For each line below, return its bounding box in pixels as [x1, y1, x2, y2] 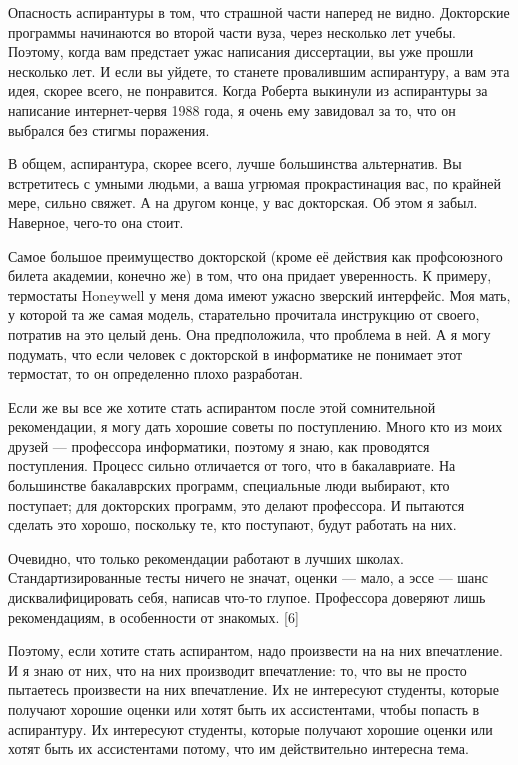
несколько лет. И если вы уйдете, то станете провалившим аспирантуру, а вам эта [8, 60, 510, 81]
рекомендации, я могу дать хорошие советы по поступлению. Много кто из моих [8, 416, 503, 437]
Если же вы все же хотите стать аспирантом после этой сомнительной [8, 396, 436, 417]
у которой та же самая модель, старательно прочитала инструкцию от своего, [8, 304, 480, 325]
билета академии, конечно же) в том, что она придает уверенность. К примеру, [8, 265, 492, 286]
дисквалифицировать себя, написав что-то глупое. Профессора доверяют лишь [8, 587, 486, 608]
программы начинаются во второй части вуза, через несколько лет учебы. [8, 21, 456, 42]
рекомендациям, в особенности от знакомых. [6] [8, 606, 299, 627]
